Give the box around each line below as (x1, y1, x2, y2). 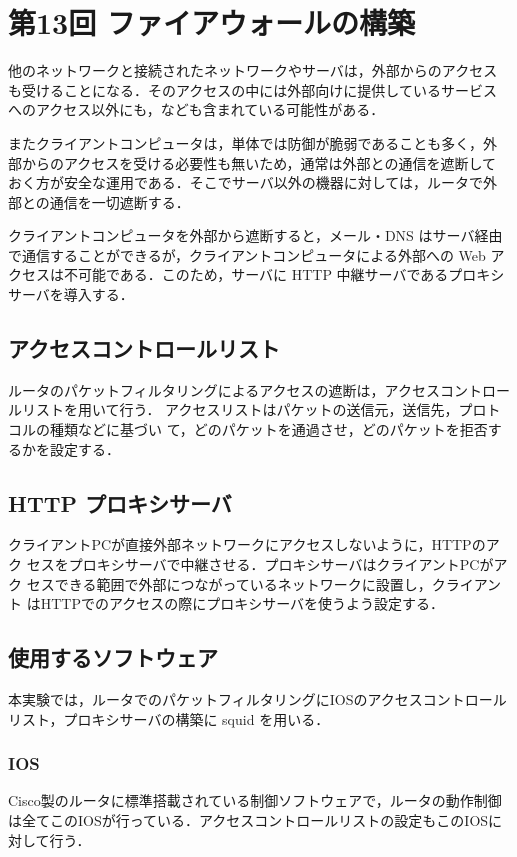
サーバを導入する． (8, 284, 134, 305)
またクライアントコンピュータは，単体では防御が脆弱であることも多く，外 (8, 132, 497, 153)
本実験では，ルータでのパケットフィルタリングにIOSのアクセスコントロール (8, 689, 507, 710)
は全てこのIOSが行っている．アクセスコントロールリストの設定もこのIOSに (8, 810, 503, 831)
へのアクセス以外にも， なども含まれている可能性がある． (8, 99, 385, 120)
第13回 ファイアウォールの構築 (8, 2, 415, 43)
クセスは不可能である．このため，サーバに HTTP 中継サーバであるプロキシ (8, 264, 505, 285)
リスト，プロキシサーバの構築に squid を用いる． (8, 708, 330, 729)
